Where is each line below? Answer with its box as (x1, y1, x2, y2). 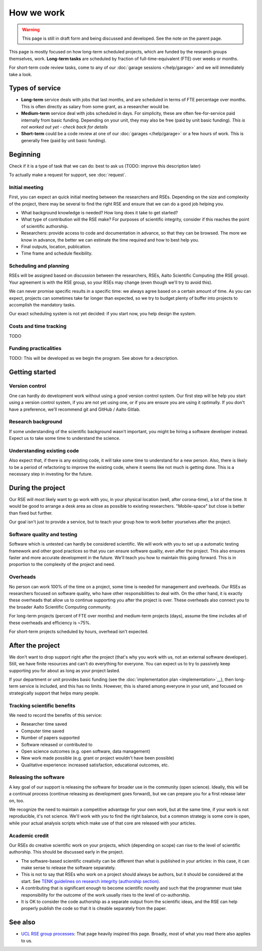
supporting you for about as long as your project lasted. (9, 667, 121, 674)
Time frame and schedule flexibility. (21, 250, 93, 257)
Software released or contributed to (21, 741, 93, 747)
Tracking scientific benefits (9, 702, 76, 709)
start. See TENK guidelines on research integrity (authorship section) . (21, 878, 160, 884)
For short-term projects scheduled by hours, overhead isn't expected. (9, 629, 149, 634)
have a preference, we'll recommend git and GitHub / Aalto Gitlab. (9, 406, 141, 412)
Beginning (9, 150, 41, 159)
